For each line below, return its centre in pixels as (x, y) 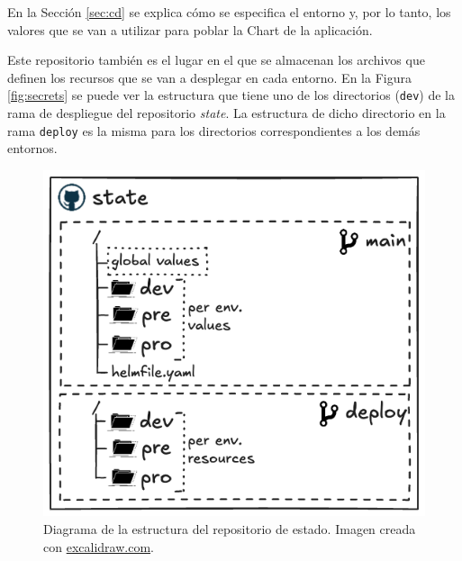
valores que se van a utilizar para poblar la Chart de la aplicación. (190, 29)
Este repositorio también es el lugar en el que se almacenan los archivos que (216, 60)
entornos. (32, 148)
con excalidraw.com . (99, 546)
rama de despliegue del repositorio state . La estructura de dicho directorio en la (226, 113)
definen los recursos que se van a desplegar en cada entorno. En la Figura (209, 77)
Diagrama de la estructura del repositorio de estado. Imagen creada (230, 529)
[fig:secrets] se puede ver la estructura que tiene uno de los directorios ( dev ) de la (231, 95)
